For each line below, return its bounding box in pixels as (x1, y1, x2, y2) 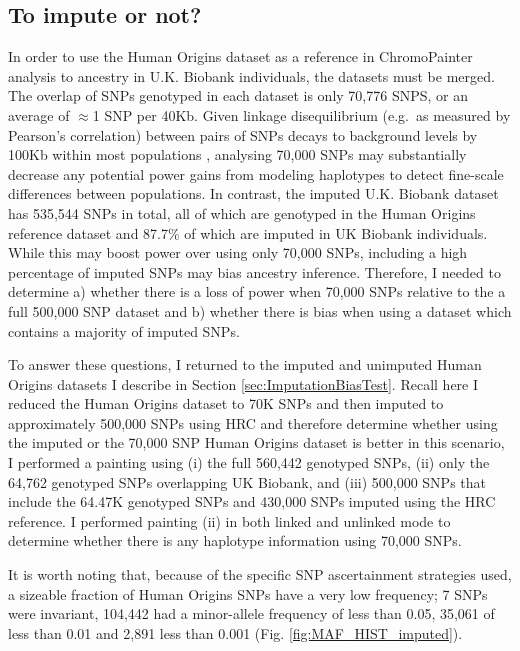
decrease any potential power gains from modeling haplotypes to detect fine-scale (8, 163, 504, 184)
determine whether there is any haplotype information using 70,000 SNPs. (8, 530, 462, 551)
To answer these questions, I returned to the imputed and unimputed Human (8, 354, 482, 375)
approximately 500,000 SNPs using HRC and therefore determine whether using (8, 412, 498, 433)
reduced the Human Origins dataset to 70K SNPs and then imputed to (8, 393, 444, 414)
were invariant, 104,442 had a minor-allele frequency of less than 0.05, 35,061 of (8, 603, 495, 624)
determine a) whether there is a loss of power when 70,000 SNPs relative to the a (8, 281, 506, 302)
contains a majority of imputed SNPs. (8, 320, 240, 341)
